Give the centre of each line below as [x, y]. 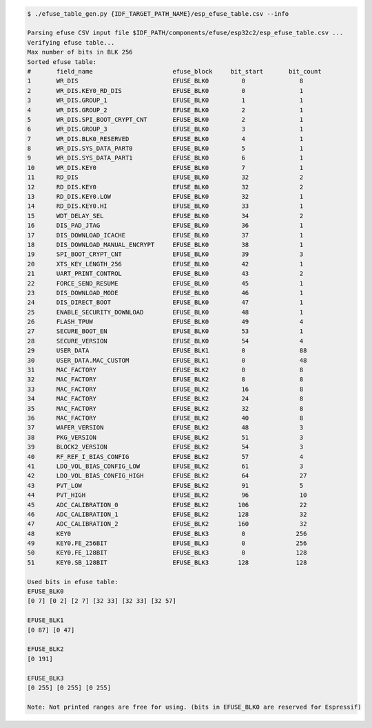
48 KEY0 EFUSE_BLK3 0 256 [167, 534]
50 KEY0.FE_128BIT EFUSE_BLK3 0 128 [167, 553]
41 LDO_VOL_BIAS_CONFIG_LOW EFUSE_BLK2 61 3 [165, 466]
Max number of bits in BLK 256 [80, 52]
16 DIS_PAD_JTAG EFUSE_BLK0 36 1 [165, 226]
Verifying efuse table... [71, 42]
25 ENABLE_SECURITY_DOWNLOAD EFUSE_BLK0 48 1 [165, 312]
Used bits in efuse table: [73, 582]
